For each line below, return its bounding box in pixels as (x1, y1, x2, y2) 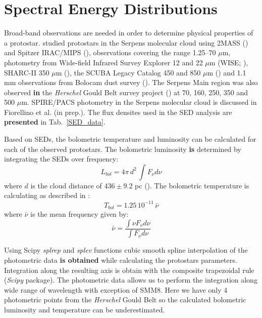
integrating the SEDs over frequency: (4, 153, 119, 164)
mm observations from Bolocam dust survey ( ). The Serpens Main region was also (4, 77, 258, 88)
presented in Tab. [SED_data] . (4, 116, 106, 127)
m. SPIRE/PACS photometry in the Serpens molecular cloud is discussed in (21, 97, 257, 107)
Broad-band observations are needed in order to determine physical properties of (4, 27, 253, 38)
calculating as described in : (4, 190, 90, 201)
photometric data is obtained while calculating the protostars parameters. (4, 255, 237, 265)
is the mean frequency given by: (30, 208, 129, 219)
